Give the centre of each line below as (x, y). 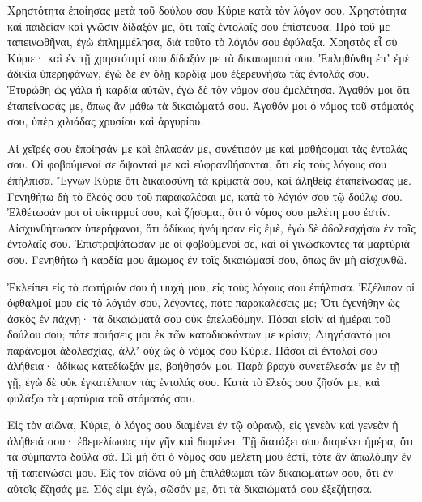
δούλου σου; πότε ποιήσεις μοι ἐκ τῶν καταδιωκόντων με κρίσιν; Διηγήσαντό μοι (199, 334)
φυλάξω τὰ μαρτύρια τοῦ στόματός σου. (101, 397)
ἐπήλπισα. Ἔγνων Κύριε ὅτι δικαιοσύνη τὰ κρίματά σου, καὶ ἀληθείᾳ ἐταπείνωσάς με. (209, 179)
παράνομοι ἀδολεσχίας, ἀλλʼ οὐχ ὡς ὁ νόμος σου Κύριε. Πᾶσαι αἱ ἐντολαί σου (192, 349)
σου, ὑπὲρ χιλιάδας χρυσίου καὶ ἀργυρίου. (106, 121)
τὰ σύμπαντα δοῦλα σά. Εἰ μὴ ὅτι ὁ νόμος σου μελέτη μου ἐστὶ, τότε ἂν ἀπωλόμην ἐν (209, 456)
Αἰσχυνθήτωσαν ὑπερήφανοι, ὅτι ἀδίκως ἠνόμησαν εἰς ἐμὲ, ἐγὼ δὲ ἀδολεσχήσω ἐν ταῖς (211, 227)
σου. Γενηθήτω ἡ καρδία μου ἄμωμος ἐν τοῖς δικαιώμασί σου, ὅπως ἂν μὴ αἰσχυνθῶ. (207, 259)
